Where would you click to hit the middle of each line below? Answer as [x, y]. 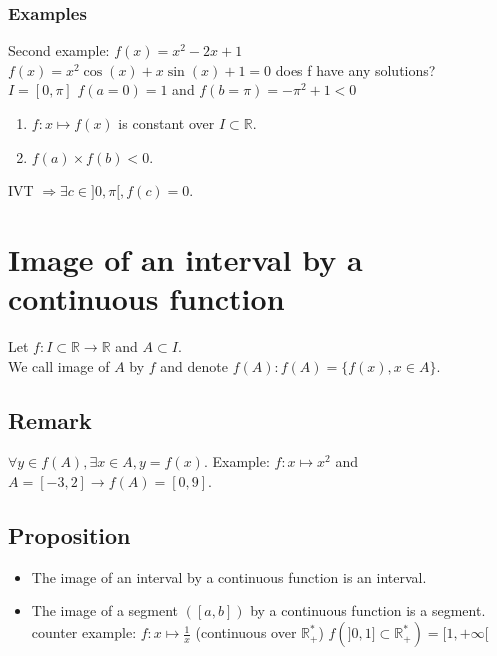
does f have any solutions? [355, 69]
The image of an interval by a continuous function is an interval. [229, 576]
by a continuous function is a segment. [368, 610]
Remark [50, 419]
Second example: [59, 50]
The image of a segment [105, 610]
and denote [194, 365]
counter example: [84, 632]
